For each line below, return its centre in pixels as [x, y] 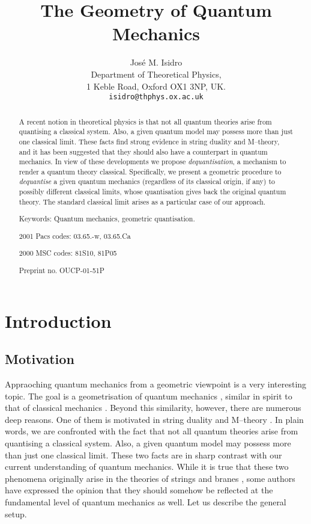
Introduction [58, 320]
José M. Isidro [156, 62]
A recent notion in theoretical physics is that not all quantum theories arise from [145, 121]
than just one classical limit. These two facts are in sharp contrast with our [143, 455]
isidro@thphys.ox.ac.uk [156, 97]
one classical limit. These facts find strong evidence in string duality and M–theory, [149, 141]
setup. [16, 513]
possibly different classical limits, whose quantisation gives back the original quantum [152, 192]
